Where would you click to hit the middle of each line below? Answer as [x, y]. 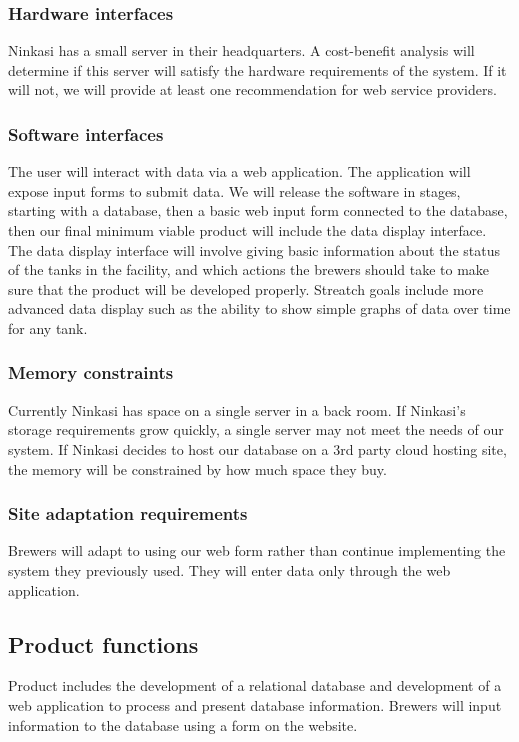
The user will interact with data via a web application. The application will [239, 171]
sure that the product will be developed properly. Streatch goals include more [246, 288]
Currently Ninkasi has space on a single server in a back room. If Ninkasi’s [237, 409]
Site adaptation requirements [128, 513]
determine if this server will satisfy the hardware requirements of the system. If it [257, 69]
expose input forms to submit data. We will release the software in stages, [234, 190]
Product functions [103, 643]
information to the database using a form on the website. [183, 724]
